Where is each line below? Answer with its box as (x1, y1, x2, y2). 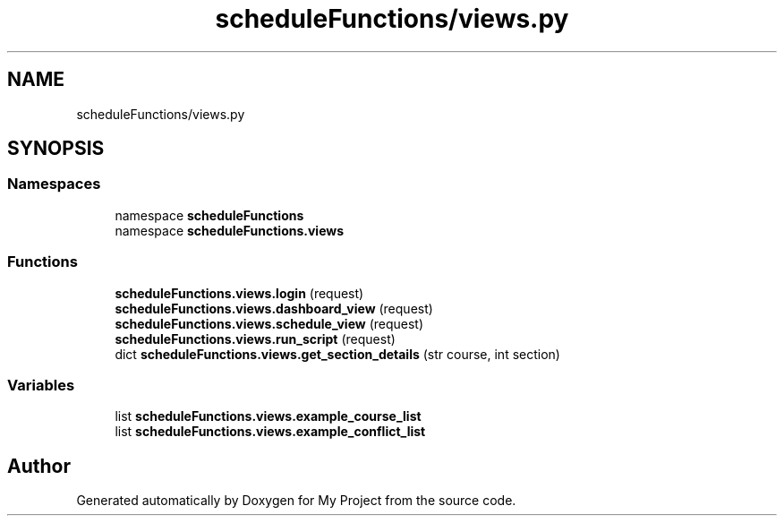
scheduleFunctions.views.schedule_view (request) (115, 315, 424, 331)
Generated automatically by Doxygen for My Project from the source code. (76, 493, 516, 509)
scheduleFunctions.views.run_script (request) (115, 330, 396, 347)
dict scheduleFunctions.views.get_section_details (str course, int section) (115, 346, 560, 362)
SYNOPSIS (7, 137, 105, 160)
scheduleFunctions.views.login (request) (115, 285, 364, 301)
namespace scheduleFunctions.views (115, 222, 345, 238)
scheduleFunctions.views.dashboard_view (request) (115, 300, 433, 316)
